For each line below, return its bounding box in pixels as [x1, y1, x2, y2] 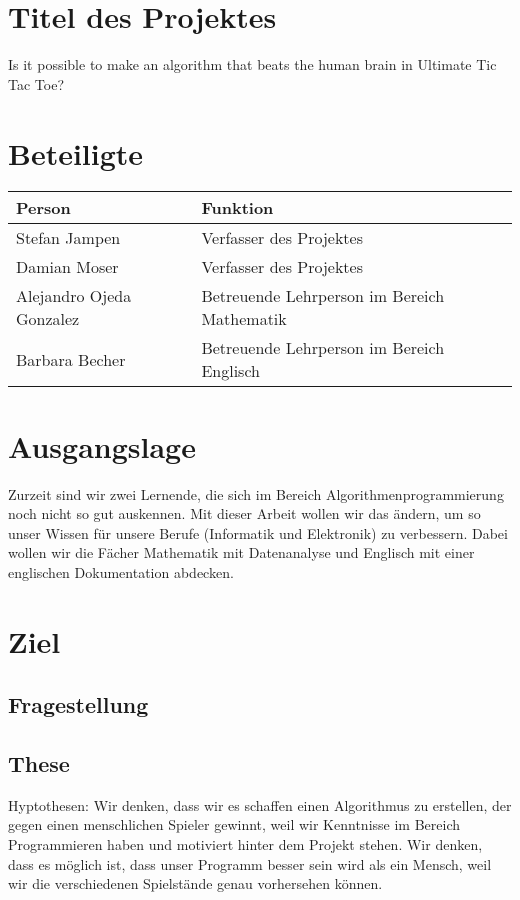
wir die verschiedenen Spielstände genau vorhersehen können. [8, 873, 383, 894]
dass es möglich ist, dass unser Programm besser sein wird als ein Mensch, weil [8, 853, 492, 874]
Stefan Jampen [16, 226, 121, 250]
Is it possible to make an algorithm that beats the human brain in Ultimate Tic [8, 54, 497, 75]
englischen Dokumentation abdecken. [8, 561, 234, 582]
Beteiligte [8, 132, 144, 173]
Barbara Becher [16, 347, 126, 371]
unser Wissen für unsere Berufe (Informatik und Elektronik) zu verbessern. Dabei [8, 522, 508, 543]
